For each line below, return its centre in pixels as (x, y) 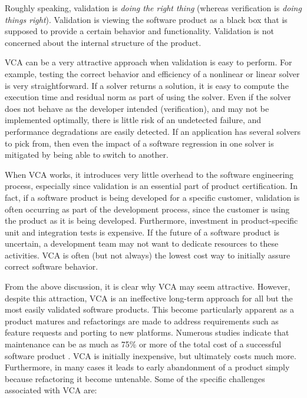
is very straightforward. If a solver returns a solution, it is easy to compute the (147, 85)
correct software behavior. (52, 266)
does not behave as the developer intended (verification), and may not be (137, 108)
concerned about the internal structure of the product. (103, 42)
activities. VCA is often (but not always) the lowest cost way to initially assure (148, 255)
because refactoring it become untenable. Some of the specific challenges (135, 378)
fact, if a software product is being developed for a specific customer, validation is (152, 197)
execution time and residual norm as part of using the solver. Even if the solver (148, 97)
